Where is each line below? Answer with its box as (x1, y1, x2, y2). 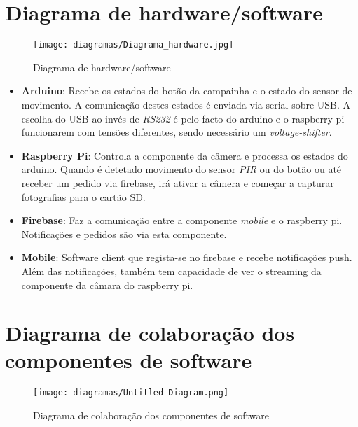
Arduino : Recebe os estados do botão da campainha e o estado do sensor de (21, 83, 352, 98)
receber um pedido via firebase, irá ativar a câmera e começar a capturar (21, 175, 334, 190)
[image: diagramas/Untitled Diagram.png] (33, 388, 229, 398)
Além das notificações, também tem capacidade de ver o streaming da (21, 263, 322, 278)
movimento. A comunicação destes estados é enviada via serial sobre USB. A (21, 97, 351, 111)
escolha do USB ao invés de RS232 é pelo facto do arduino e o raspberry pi (21, 111, 345, 125)
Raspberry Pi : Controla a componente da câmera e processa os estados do (21, 148, 348, 162)
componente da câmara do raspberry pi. (21, 277, 193, 292)
